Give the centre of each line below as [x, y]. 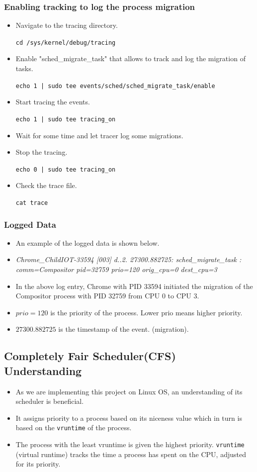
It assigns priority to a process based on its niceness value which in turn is [129, 418]
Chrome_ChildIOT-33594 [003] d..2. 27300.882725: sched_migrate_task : [128, 259]
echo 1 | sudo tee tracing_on [66, 119]
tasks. [24, 68]
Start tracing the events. [53, 102]
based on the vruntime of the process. [74, 427]
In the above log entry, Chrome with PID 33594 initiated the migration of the [134, 286]
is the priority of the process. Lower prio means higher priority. [146, 312]
